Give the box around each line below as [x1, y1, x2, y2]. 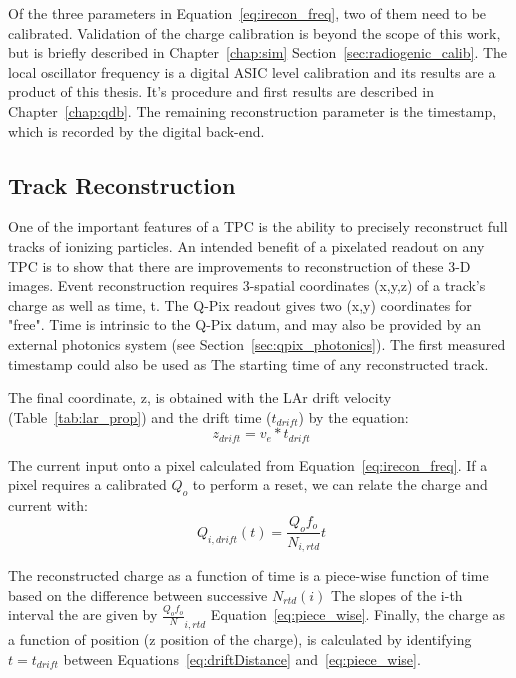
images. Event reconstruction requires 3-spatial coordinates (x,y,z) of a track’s [8, 275, 486, 296]
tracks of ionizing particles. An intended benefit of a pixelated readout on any [8, 235, 485, 256]
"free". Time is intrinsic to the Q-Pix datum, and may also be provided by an [8, 314, 482, 335]
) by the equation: [298, 406, 409, 427]
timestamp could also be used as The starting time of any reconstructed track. [8, 353, 489, 374]
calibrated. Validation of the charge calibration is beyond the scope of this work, [8, 22, 501, 43]
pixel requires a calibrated [8, 474, 167, 495]
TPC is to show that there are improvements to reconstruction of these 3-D [8, 255, 471, 276]
